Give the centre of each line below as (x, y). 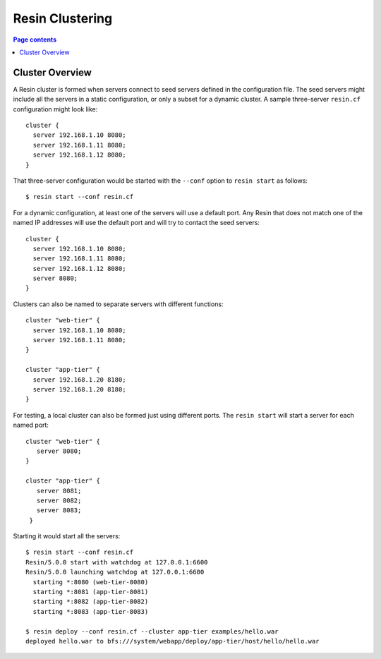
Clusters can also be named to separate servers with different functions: (118, 304)
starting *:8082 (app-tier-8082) (91, 602)
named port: (31, 425)
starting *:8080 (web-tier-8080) (91, 582)
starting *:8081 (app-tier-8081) (91, 592)
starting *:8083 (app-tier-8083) (91, 611)
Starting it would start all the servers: (67, 536)
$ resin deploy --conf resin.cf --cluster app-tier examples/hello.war (152, 631)
